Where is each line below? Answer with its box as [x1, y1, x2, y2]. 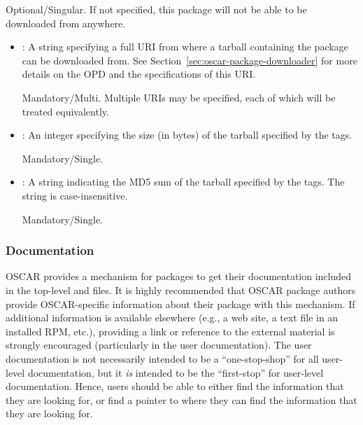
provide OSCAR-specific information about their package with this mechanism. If [6, 296, 355, 311]
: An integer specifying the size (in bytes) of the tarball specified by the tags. [22, 127, 353, 142]
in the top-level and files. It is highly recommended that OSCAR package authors [6, 282, 356, 297]
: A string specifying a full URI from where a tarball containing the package [22, 39, 348, 54]
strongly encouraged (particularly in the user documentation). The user [6, 337, 312, 352]
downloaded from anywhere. [6, 15, 126, 30]
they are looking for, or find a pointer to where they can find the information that [6, 392, 357, 407]
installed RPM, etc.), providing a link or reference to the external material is [6, 323, 335, 338]
